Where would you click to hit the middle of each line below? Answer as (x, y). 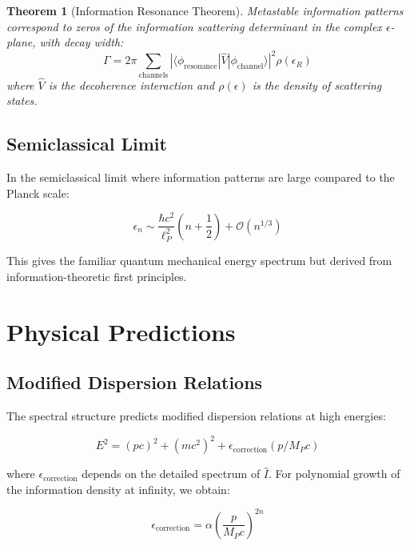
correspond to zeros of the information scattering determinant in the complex (194, 26)
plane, (21, 42)
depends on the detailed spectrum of (171, 474)
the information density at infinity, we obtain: (118, 489)
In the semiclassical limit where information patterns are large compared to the (201, 177)
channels (153, 75)
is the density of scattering (317, 84)
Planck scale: (38, 193)
